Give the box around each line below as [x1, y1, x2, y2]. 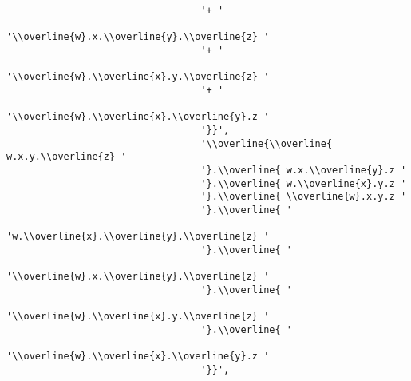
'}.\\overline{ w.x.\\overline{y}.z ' [200, 164, 407, 176]
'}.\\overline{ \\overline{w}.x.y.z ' [200, 191, 407, 203]
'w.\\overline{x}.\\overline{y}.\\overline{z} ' [6, 231, 270, 243]
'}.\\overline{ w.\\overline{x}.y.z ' [200, 177, 407, 189]
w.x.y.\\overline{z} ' [6, 151, 127, 163]
